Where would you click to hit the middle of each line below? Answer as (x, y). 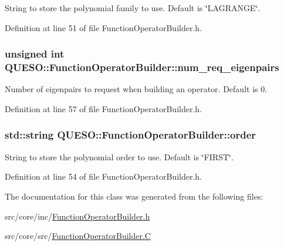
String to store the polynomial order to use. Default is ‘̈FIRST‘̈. (119, 156)
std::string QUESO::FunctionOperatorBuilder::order (131, 135)
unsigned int (35, 54)
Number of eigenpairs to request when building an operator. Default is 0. (136, 89)
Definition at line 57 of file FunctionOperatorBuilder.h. (103, 108)
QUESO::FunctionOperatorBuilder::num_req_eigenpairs (142, 67)
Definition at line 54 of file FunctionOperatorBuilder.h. (103, 176)
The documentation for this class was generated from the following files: (134, 196)
